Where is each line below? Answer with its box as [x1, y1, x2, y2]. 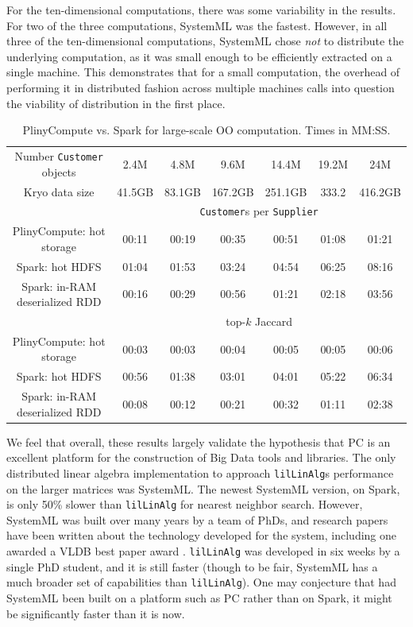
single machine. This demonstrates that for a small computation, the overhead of [6, 64, 400, 80]
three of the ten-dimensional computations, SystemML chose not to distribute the [6, 33, 404, 49]
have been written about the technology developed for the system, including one [6, 527, 397, 544]
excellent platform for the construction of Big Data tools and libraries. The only [6, 449, 396, 466]
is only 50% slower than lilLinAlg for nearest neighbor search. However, [6, 496, 363, 513]
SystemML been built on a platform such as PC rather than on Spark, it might [6, 589, 392, 606]
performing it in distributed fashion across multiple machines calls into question [6, 79, 395, 95]
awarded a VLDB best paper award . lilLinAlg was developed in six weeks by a [6, 543, 400, 559]
